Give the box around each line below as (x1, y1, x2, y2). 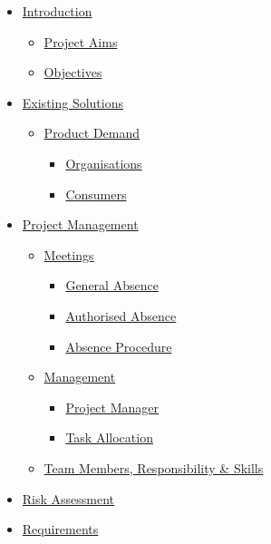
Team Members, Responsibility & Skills (44, 458, 264, 477)
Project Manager (65, 397, 159, 416)
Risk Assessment (22, 489, 115, 508)
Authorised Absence (65, 306, 177, 325)
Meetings (44, 245, 94, 264)
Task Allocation (65, 428, 153, 447)
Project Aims (44, 32, 118, 51)
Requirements (22, 520, 99, 539)
